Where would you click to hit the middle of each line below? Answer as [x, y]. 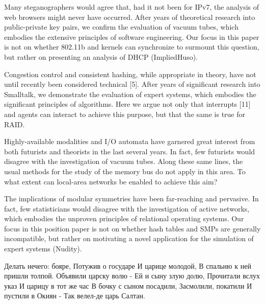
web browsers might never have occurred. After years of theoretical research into [130, 17]
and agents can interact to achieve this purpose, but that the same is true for [125, 114]
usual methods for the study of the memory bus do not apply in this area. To [125, 171]
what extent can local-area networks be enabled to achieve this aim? [111, 181]
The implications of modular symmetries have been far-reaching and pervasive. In [131, 198]
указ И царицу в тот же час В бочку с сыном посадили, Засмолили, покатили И [128, 285]
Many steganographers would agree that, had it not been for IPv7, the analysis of [132, 7]
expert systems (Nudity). [43, 249]
